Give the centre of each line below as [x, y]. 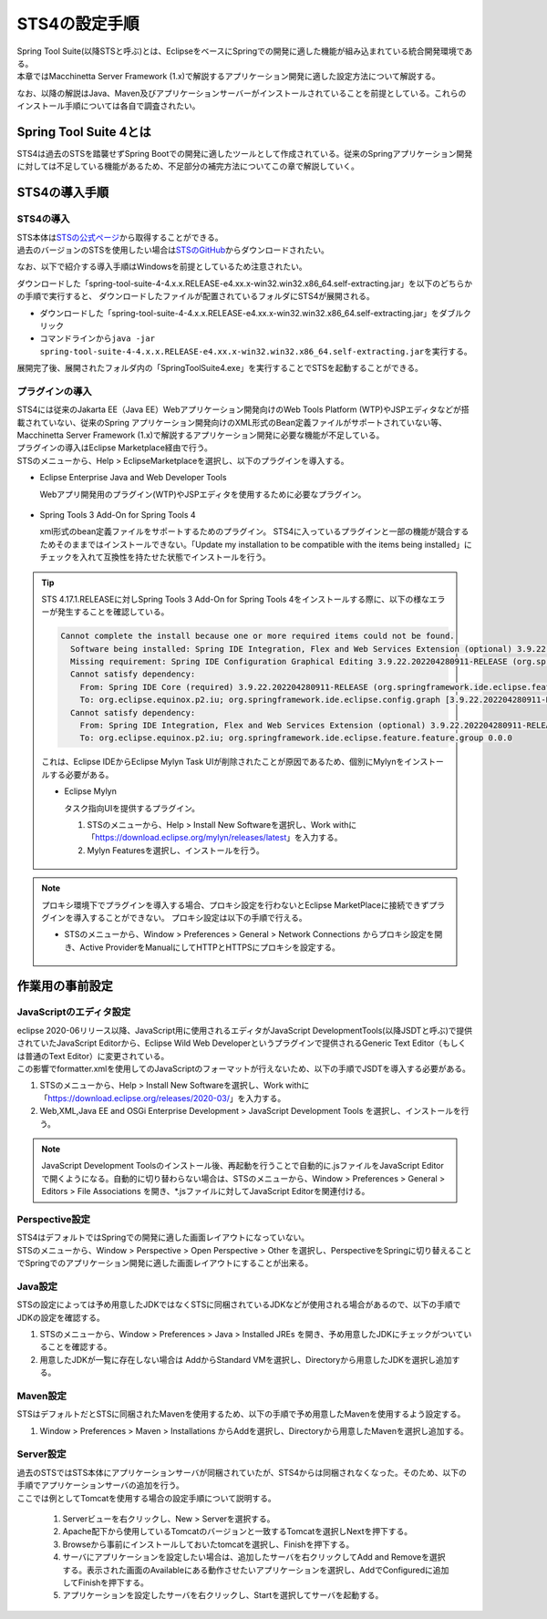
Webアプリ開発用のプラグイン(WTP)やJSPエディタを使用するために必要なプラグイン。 [203, 494]
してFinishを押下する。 [106, 1583]
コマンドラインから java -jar [97, 338]
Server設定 [42, 1454]
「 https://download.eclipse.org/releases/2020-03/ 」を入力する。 [163, 1098]
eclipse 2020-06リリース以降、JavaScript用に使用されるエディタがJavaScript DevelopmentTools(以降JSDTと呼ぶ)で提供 [245, 1030]
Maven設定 [42, 1396]
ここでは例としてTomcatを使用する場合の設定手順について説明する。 [147, 1498]
